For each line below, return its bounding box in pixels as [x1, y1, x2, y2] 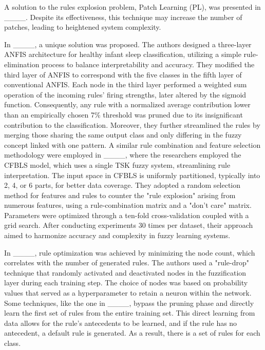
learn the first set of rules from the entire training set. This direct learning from [4, 307, 255, 318]
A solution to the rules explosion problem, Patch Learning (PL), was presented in [4, 2, 261, 12]
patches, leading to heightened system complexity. [4, 22, 161, 32]
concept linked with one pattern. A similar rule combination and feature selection [4, 139, 261, 150]
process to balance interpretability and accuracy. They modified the [42, 59, 255, 69]
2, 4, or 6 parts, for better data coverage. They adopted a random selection [4, 180, 241, 190]
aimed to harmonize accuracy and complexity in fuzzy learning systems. [4, 230, 231, 241]
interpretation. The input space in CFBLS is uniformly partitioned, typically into [4, 169, 260, 180]
